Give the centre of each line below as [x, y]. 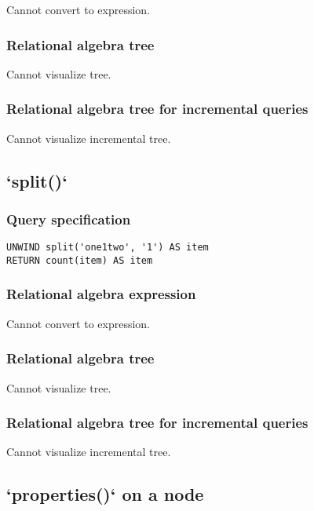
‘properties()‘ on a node [105, 494]
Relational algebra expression [101, 294]
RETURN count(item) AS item [80, 260]
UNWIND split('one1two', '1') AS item [108, 248]
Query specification [69, 219]
